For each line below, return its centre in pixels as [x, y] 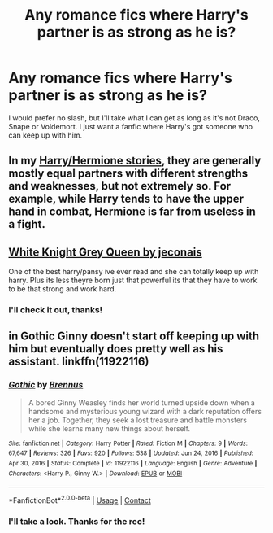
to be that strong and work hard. [63, 289]
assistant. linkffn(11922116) [79, 362]
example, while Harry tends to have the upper [126, 199]
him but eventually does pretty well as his [116, 349]
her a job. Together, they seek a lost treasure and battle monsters [138, 420]
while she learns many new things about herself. [109, 428]
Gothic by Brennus [46, 385]
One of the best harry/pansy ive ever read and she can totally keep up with [134, 272]
